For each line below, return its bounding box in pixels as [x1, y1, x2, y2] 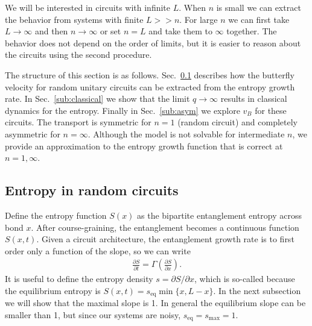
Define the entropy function [5, 208, 107, 221]
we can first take [228, 13, 290, 25]
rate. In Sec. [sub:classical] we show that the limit [5, 92, 190, 105]
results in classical [220, 92, 287, 105]
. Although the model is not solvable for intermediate [88, 127, 285, 140]
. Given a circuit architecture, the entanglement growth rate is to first [36, 233, 294, 245]
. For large [179, 13, 218, 25]
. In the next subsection [213, 284, 301, 296]
